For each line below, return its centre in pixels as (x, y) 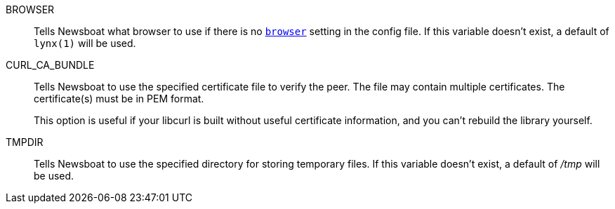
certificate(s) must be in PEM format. (119, 99)
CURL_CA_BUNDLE (50, 65)
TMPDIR (25, 142)
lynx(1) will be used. (85, 43)
